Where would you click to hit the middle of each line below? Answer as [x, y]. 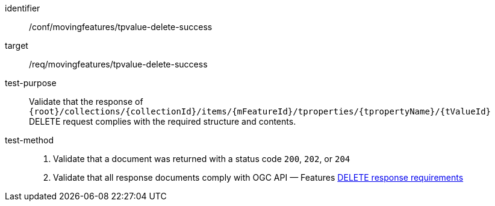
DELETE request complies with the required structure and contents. [163, 121]
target [17, 45]
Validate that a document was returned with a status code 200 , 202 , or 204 [202, 159]
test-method [29, 140]
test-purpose [31, 83]
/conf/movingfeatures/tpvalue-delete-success [121, 27]
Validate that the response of [86, 101]
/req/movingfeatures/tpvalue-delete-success [118, 64]
